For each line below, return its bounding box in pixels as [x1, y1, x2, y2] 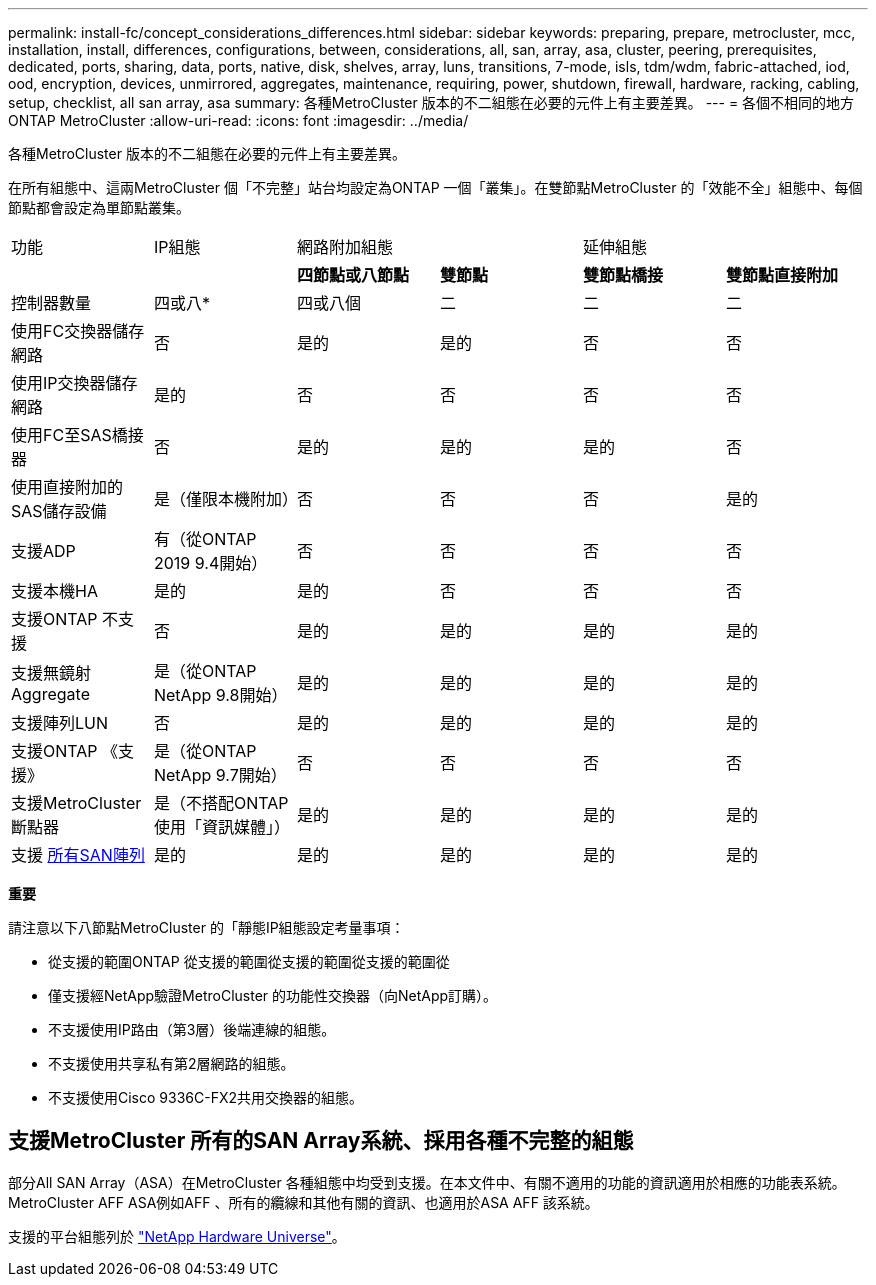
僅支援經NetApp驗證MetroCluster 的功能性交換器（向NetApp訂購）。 [48, 987, 498, 1004]
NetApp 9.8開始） [153, 685, 288, 705]
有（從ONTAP [153, 529, 257, 549]
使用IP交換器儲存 [11, 373, 138, 393]
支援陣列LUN [11, 713, 109, 733]
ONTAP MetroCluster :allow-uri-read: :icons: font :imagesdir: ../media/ [8, 112, 469, 129]
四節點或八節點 [296, 265, 409, 285]
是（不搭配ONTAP [153, 793, 289, 813]
